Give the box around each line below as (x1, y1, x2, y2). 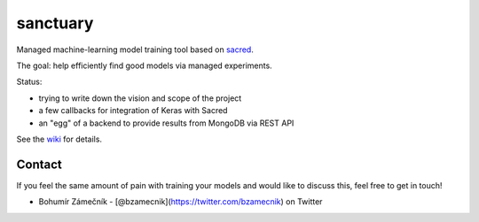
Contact (16, 157, 62, 172)
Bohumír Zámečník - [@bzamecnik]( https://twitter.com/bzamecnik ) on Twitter (38, 196, 323, 207)
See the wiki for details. (16, 134, 102, 144)
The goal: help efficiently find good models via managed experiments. (16, 60, 272, 71)
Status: (16, 76, 43, 88)
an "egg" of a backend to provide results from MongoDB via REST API (38, 118, 294, 128)
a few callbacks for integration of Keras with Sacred (38, 105, 228, 116)
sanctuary (16, 13, 94, 33)
